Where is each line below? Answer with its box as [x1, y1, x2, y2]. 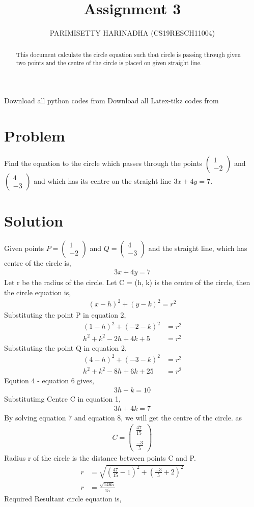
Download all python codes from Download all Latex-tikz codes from [4, 95, 219, 105]
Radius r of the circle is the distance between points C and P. [4, 453, 196, 463]
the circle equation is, [4, 287, 71, 297]
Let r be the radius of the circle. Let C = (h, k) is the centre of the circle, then [4, 277, 250, 288]
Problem [4, 125, 65, 146]
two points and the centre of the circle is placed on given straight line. [16, 59, 202, 67]
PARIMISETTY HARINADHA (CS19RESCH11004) [49, 27, 215, 38]
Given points [4, 242, 44, 253]
